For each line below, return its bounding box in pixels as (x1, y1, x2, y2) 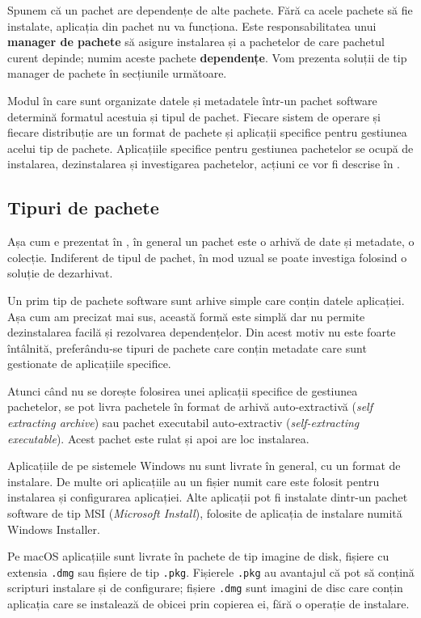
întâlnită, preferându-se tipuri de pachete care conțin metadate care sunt (7, 339, 367, 356)
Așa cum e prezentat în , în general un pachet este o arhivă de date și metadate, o (7, 233, 415, 250)
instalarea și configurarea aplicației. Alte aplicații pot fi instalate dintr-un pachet (7, 489, 408, 506)
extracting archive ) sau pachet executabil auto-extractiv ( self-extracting (7, 414, 360, 431)
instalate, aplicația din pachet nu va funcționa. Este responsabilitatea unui (7, 17, 377, 34)
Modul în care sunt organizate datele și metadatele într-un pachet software (7, 91, 377, 108)
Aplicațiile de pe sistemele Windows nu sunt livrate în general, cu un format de (7, 457, 401, 474)
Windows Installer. (7, 520, 100, 537)
